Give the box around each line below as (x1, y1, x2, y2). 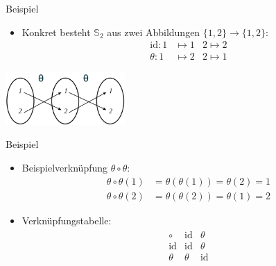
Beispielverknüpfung (21, 160, 108, 175)
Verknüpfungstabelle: (21, 213, 112, 227)
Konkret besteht (21, 24, 91, 39)
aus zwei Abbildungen (107, 24, 200, 39)
